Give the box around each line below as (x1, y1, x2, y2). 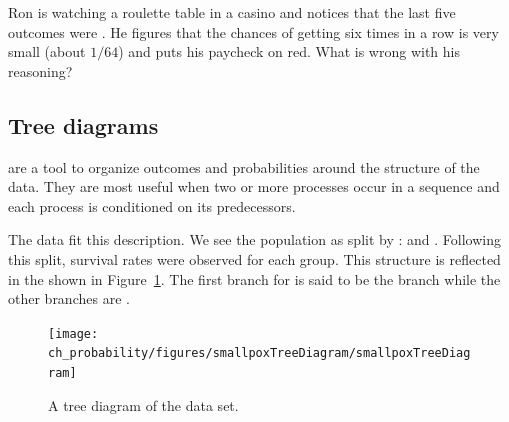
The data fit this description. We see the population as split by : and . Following (8, 229, 501, 250)
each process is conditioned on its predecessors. (8, 195, 296, 216)
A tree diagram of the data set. (48, 394, 239, 415)
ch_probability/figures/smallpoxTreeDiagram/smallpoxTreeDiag (48, 346, 471, 361)
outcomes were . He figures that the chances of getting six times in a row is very (8, 21, 499, 42)
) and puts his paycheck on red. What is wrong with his (118, 41, 460, 62)
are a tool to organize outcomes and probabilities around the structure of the (8, 156, 480, 177)
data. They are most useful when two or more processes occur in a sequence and (8, 176, 500, 197)
